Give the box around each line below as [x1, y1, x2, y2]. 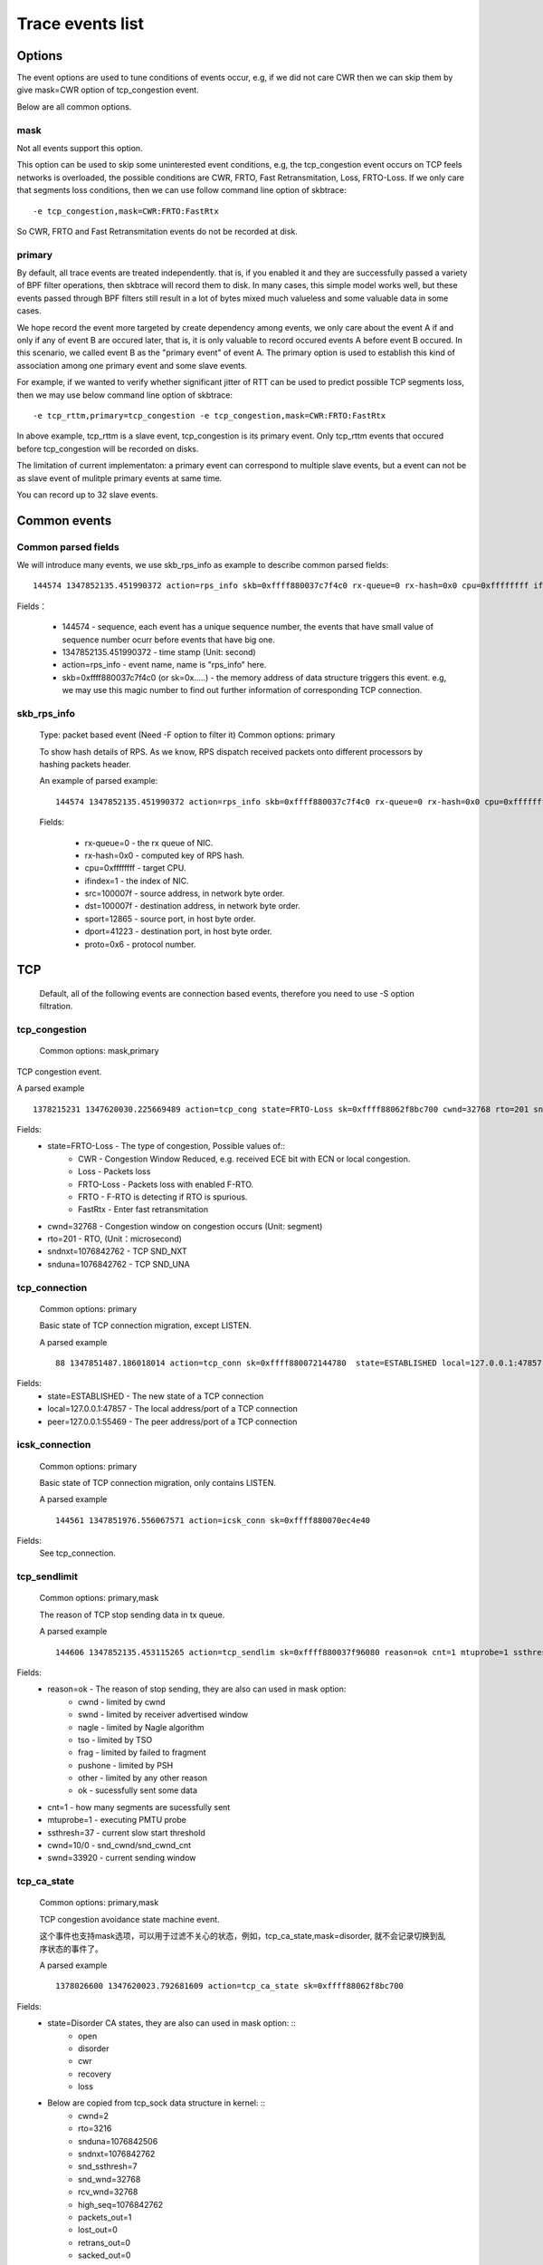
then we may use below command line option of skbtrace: [16, 390, 233, 400]
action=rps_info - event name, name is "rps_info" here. [62, 660, 267, 670]
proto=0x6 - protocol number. [84, 939, 196, 949]
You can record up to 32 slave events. [16, 489, 158, 500]
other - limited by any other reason [78, 1772, 208, 1784]
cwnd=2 [78, 2110, 109, 2121]
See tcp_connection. [39, 1547, 117, 1558]
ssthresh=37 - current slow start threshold [47, 1826, 205, 1838]
